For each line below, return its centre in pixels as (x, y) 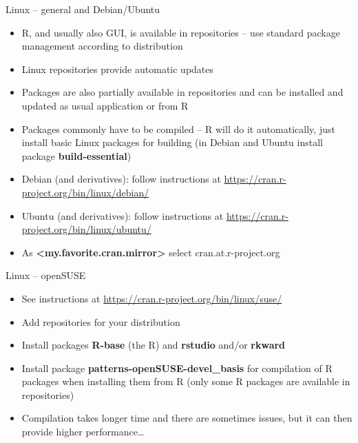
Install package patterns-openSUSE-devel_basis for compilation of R (177, 368)
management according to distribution (102, 46)
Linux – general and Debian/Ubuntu (83, 9)
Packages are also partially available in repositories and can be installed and (182, 92)
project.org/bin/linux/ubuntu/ (86, 229)
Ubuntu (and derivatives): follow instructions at (123, 215)
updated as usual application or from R (105, 105)
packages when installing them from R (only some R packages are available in (186, 381)
